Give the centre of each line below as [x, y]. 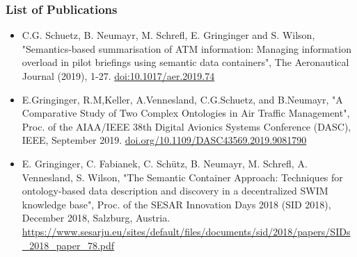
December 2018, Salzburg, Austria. [96, 218]
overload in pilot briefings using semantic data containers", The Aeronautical [185, 62]
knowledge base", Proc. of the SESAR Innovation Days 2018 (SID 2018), [176, 204]
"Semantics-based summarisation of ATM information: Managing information [187, 48]
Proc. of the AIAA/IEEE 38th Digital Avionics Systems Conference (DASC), [187, 126]
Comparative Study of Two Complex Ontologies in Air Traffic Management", [186, 113]
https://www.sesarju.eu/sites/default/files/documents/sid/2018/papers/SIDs [186, 231]
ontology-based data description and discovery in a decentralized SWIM [175, 191]
